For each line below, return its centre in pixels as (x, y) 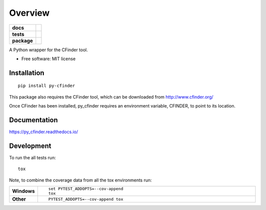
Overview (29, 13)
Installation (27, 73)
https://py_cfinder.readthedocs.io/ (44, 132)
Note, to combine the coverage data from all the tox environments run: (81, 180)
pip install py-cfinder (47, 86)
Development (30, 146)
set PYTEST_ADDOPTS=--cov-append (86, 189)
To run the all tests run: (33, 157)
